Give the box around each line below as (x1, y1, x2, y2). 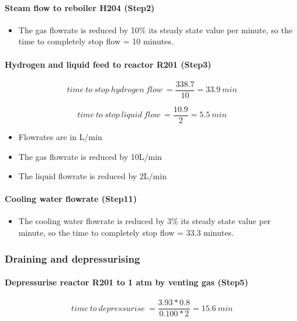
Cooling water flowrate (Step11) (5, 193, 137, 205)
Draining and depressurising (5, 251, 140, 266)
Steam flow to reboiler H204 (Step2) (5, 1, 155, 13)
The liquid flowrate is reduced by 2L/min (18, 170, 167, 182)
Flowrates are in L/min (18, 130, 102, 142)
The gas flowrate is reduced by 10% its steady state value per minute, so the (18, 23, 293, 36)
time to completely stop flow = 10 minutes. (18, 35, 174, 47)
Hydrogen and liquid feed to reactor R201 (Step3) (5, 58, 212, 70)
